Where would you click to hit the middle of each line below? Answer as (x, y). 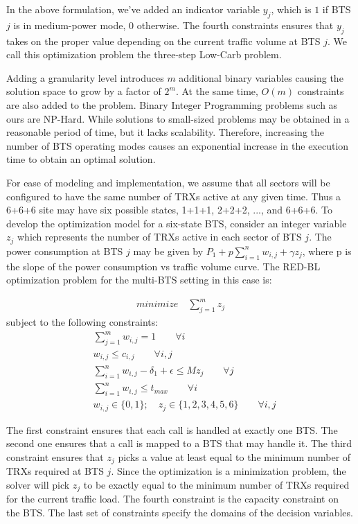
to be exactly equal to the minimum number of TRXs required (216, 484)
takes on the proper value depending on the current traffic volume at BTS (163, 41)
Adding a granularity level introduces (85, 77)
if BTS (337, 9)
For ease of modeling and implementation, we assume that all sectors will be (168, 182)
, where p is (327, 251)
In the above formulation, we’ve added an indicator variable (133, 9)
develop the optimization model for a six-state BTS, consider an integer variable (177, 223)
